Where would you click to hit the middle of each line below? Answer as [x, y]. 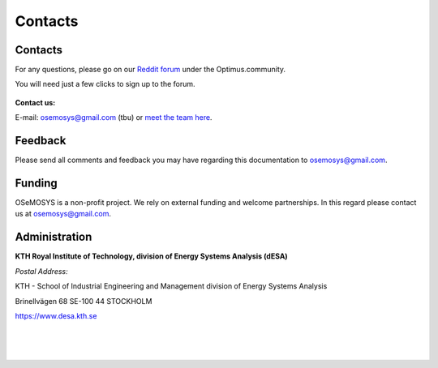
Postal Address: [41, 271]
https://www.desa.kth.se [56, 315]
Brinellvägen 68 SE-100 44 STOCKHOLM [84, 301]
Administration [54, 237]
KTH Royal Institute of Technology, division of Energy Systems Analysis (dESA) [151, 256]
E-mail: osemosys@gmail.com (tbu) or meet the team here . [114, 118]
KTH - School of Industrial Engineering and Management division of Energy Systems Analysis [171, 286]
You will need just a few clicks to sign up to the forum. [105, 84]
